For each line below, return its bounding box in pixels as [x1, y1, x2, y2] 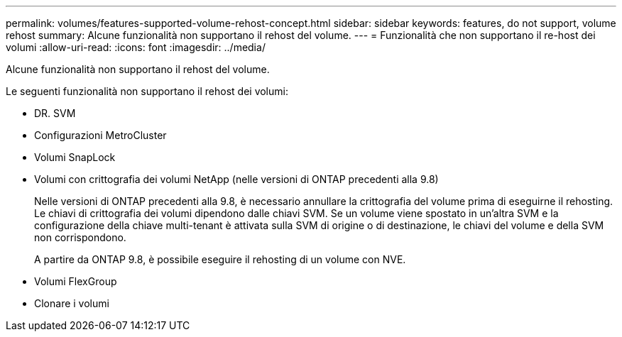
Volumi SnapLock [34, 151, 116, 163]
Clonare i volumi [34, 297, 109, 309]
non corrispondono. [34, 231, 126, 243]
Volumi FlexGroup [34, 275, 117, 287]
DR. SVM [34, 107, 76, 119]
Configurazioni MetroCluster [34, 129, 167, 141]
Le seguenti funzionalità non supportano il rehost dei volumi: [6, 85, 288, 97]
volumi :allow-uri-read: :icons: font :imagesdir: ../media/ [6, 41, 266, 53]
